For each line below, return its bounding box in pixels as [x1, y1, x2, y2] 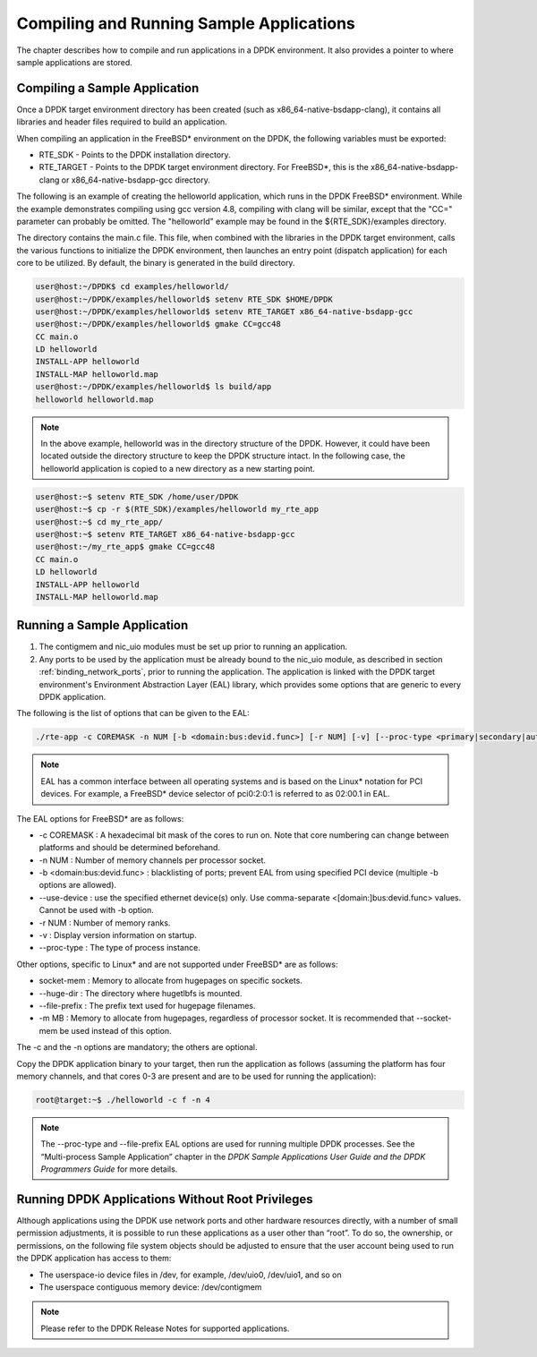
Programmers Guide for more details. [40, 1164, 178, 1174]
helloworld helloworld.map [35, 394, 154, 405]
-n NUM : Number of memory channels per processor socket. [38, 855, 267, 866]
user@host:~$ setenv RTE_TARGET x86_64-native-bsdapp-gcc [35, 529, 295, 539]
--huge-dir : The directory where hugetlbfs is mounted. [38, 987, 243, 998]
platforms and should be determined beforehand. [38, 842, 221, 853]
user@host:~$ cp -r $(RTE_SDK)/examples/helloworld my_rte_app [35, 504, 320, 515]
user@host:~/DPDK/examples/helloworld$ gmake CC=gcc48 [35, 319, 281, 329]
